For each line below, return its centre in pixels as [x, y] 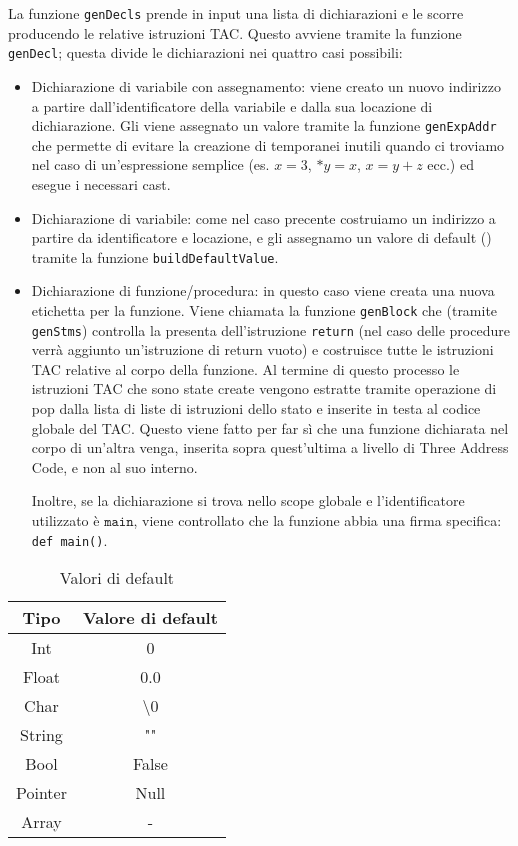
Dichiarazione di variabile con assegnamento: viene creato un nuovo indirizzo [266, 85]
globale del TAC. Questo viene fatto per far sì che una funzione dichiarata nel [270, 427]
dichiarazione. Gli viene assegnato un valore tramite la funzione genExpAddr [264, 125]
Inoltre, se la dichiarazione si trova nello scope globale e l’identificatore [248, 500]
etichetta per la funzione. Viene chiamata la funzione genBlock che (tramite [264, 309]
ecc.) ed [450, 164]
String [41, 735]
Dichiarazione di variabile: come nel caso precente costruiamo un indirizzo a [263, 217]
